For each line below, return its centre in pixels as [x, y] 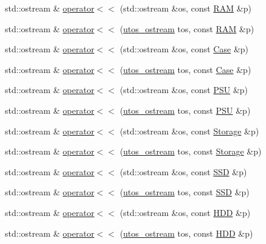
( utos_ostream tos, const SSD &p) [184, 192]
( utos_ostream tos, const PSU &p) [185, 110]
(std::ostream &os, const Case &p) [184, 49]
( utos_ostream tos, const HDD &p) [186, 233]
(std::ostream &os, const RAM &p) [185, 8]
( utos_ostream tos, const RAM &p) [187, 28]
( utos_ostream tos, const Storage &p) [191, 151]
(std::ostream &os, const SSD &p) [183, 171]
